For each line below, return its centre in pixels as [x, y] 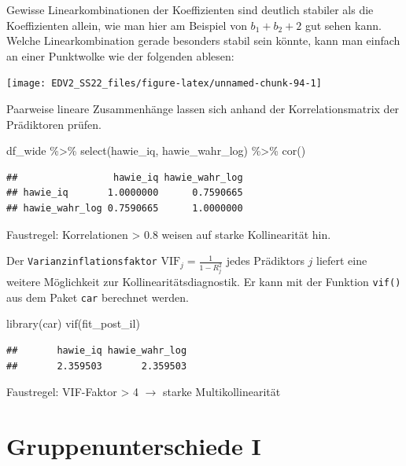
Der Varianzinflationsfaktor [82, 261]
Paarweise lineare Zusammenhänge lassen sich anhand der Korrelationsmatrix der [203, 109]
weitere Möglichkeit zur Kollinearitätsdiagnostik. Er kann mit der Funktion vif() [204, 282]
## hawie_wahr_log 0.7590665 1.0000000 [125, 208]
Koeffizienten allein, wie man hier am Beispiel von [127, 25]
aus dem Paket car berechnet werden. [98, 297]
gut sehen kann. [343, 25]
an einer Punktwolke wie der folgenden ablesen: [120, 55]
